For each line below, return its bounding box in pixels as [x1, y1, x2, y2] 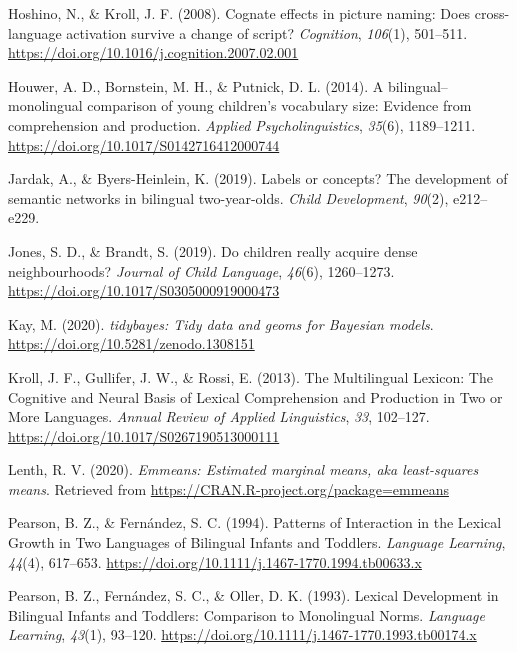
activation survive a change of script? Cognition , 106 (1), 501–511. [66, 22, 468, 43]
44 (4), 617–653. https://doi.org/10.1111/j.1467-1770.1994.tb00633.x [8, 551, 422, 572]
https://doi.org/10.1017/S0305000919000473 [8, 280, 280, 301]
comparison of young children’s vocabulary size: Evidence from [87, 95, 472, 116]
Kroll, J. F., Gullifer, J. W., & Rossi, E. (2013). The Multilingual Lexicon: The [8, 366, 493, 387]
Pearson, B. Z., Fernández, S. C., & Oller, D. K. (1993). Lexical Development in [8, 585, 499, 606]
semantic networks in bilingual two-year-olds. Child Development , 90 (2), [8, 187, 449, 208]
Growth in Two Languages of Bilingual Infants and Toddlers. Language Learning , [8, 532, 506, 553]
